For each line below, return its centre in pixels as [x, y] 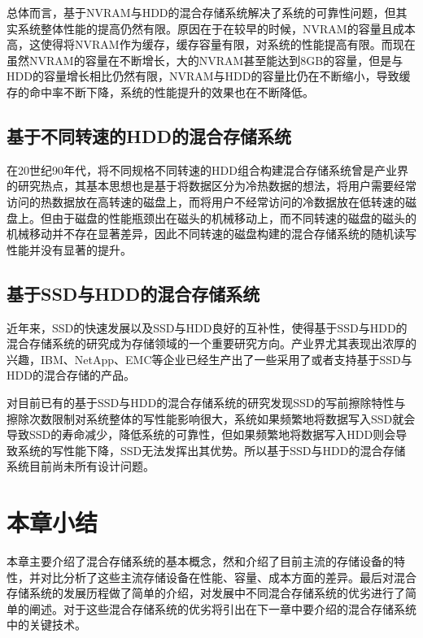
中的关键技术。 [46, 625]
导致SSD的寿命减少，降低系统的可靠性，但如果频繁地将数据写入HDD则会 [201, 434]
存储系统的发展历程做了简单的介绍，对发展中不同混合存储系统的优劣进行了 [206, 593]
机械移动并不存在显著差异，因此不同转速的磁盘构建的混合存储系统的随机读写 [211, 234]
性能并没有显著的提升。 [69, 249]
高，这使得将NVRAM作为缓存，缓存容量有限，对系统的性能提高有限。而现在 [211, 44]
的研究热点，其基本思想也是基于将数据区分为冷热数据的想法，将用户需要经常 [211, 186]
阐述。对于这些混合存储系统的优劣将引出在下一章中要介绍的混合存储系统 [222, 608]
